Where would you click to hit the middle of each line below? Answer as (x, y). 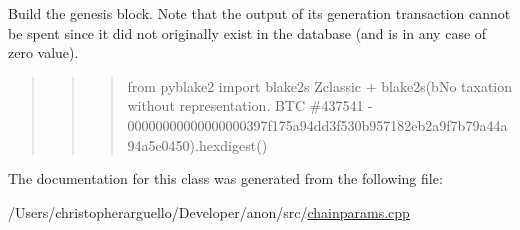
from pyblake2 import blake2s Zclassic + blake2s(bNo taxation (319, 85)
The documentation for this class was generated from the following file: (225, 178)
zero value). (43, 52)
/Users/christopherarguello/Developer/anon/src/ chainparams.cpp (209, 211)
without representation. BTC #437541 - (250, 105)
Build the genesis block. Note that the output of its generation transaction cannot (259, 13)
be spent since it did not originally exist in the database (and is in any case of (247, 32)
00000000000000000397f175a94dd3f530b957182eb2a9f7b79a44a (317, 124)
